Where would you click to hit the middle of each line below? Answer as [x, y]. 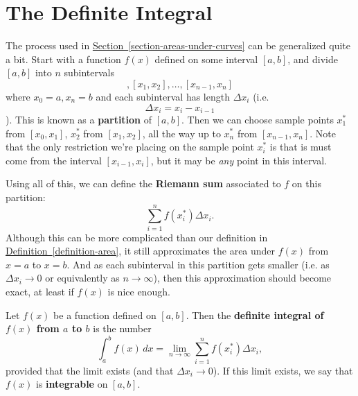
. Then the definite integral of [255, 315]
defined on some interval [206, 59]
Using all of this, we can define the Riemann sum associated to [143, 183]
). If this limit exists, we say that [283, 370]
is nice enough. [139, 292]
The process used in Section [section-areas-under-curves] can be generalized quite [178, 45]
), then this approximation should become [242, 278]
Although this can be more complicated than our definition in [137, 237]
